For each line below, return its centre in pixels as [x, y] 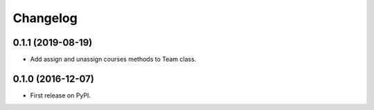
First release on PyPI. [61, 95]
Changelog [45, 18]
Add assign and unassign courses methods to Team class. [113, 59]
